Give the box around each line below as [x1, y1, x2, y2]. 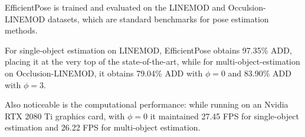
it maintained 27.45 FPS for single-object [150, 109, 299, 122]
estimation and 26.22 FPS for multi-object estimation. [5, 121, 201, 133]
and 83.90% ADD [228, 66, 291, 79]
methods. [5, 24, 38, 36]
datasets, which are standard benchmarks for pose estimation [47, 12, 269, 25]
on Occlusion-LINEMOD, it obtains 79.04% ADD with [5, 66, 203, 79]
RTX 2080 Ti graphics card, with [5, 109, 125, 122]
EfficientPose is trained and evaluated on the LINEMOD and [5, 1, 226, 13]
